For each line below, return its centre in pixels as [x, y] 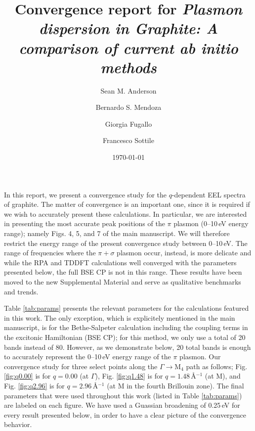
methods [128, 67]
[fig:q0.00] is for [27, 376]
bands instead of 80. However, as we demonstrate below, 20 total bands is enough [127, 347]
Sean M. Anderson [128, 90]
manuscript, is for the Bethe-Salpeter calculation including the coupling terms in [126, 327]
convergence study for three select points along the [81, 366]
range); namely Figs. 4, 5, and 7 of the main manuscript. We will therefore [117, 233]
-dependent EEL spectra [209, 194]
